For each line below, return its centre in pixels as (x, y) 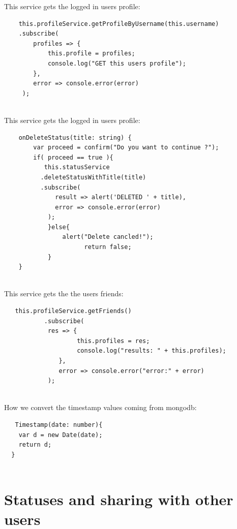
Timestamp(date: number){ (59, 425)
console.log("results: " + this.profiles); (152, 351)
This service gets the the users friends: (64, 293)
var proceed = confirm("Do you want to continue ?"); (126, 148)
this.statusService (77, 167)
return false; (108, 247)
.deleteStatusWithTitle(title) (93, 177)
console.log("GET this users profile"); (117, 63)
